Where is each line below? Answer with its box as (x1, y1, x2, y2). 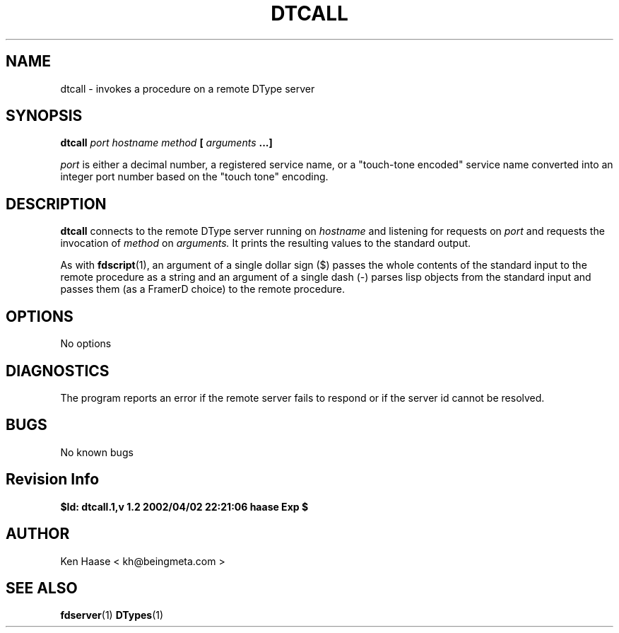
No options (60, 337, 112, 350)
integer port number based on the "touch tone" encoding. (60, 170, 329, 183)
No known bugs (60, 446, 134, 458)
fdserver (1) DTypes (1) (60, 609, 164, 622)
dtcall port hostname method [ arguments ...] (60, 137, 273, 149)
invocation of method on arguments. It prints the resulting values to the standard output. (60, 237, 471, 250)
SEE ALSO (6, 579, 78, 597)
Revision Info (6, 470, 100, 489)
